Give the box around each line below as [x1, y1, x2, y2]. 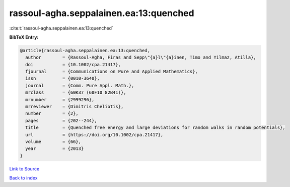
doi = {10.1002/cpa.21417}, [25, 62, 121, 67]
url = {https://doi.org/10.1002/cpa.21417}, [25, 132, 164, 137]
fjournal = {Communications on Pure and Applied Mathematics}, [25, 69, 198, 75]
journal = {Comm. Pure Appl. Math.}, [25, 83, 134, 88]
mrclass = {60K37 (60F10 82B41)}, [25, 90, 126, 95]
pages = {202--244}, [25, 118, 98, 123]
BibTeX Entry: [9, 34, 39, 40]
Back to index [9, 175, 38, 181]
